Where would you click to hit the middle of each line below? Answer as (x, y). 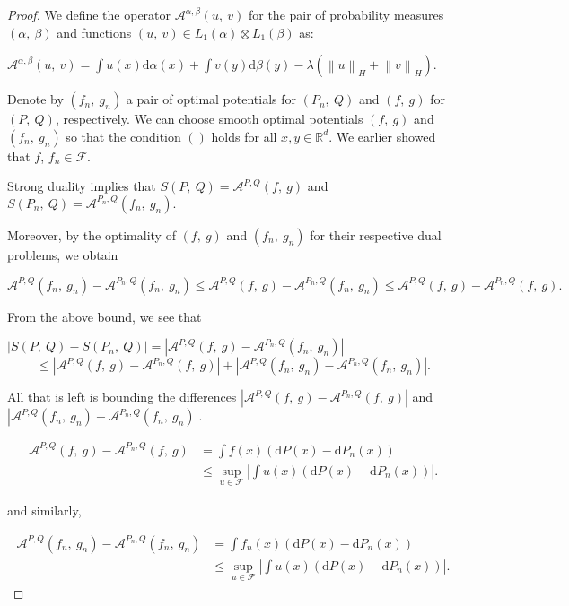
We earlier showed (386, 136)
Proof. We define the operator (89, 14)
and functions (94, 32)
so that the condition (123, 136)
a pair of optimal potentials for (211, 99)
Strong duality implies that (82, 186)
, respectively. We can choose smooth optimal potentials (209, 119)
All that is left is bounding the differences (122, 397)
